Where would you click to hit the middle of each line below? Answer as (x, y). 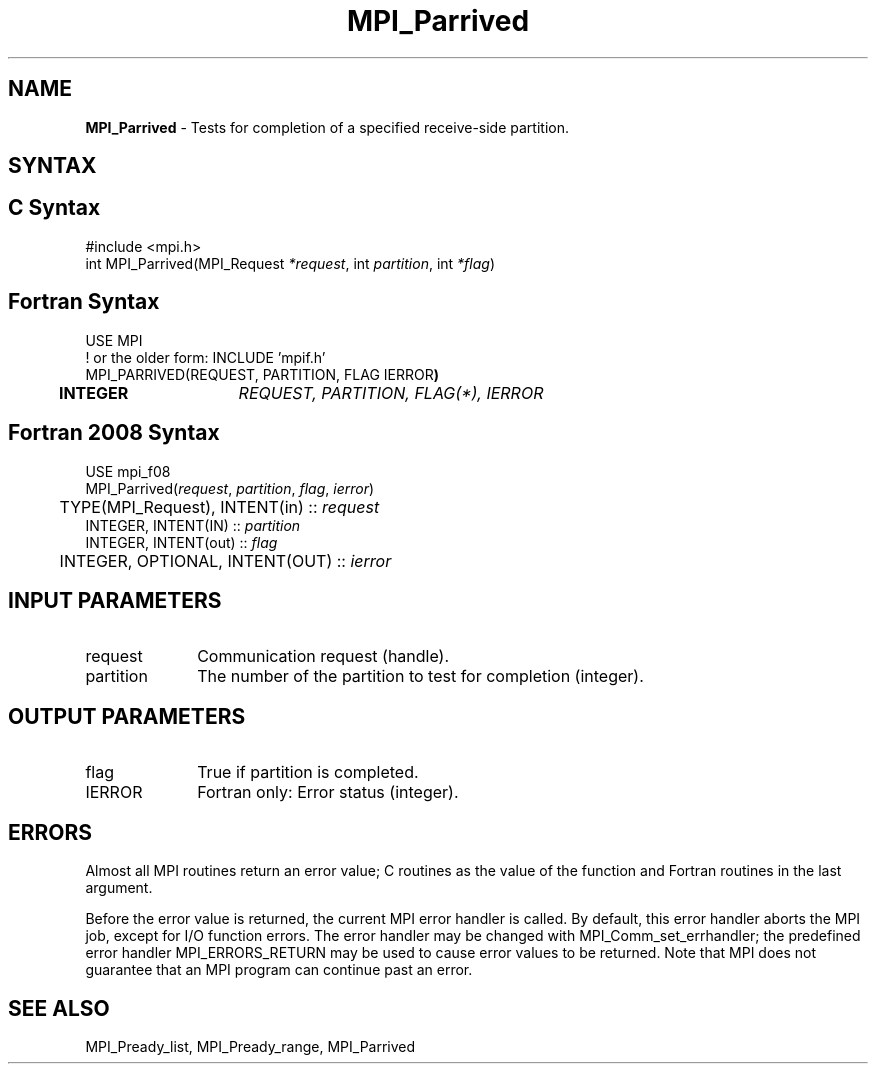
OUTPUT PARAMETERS (127, 716)
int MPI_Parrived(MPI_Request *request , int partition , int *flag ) (290, 263)
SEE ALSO (59, 1008)
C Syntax (54, 208)
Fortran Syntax (84, 302)
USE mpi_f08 (128, 471)
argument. (119, 888)
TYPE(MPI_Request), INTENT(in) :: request (219, 506)
